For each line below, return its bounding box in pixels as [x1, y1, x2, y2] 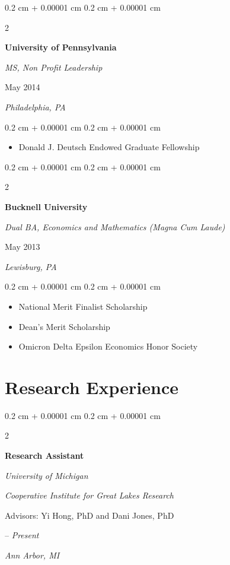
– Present [5, 529, 39, 541]
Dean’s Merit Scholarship [18, 320, 110, 332]
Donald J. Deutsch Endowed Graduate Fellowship [18, 141, 200, 153]
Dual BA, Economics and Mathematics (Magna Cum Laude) [5, 220, 225, 233]
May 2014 [5, 81, 40, 93]
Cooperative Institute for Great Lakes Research [5, 489, 174, 501]
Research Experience [5, 374, 178, 399]
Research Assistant [5, 449, 84, 461]
